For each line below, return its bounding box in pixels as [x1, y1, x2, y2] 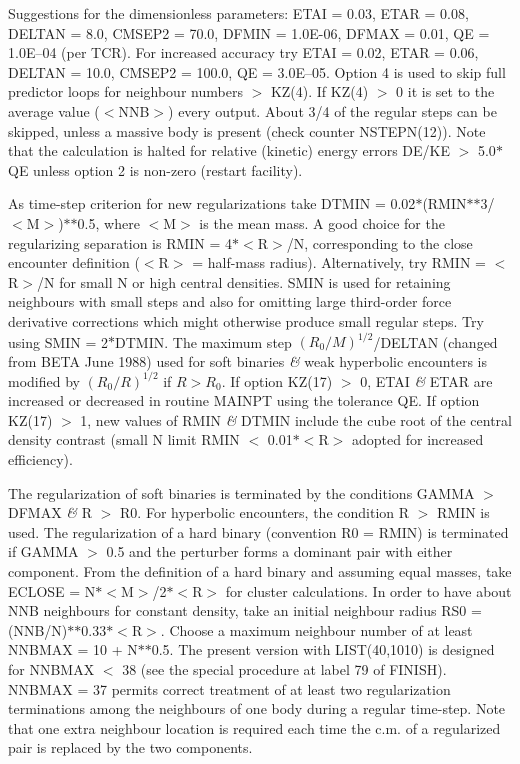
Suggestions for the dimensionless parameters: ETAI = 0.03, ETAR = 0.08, [8, 3, 469, 23]
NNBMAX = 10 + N [8, 639, 138, 660]
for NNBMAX [8, 659, 95, 679]
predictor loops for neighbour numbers [8, 81, 243, 102]
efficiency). [8, 449, 73, 470]
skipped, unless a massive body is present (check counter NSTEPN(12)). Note [8, 120, 486, 141]
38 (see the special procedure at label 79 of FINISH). [122, 659, 447, 679]
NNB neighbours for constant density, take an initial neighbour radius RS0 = [8, 600, 482, 621]
